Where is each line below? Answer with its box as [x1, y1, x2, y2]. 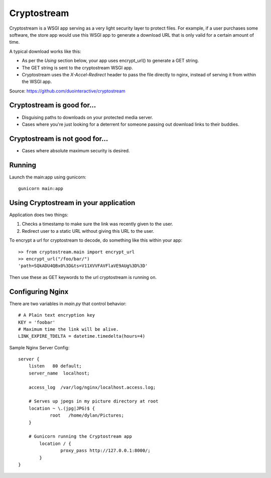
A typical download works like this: [9, 48, 81, 54]
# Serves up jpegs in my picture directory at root [28, 399, 159, 404]
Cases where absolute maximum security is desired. [22, 147, 130, 153]
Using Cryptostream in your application [9, 199, 135, 207]
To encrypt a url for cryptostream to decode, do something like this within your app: [9, 237, 183, 243]
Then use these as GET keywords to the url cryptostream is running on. [9, 274, 157, 280]
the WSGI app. [22, 78, 52, 85]
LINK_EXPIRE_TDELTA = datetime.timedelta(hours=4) [18, 333, 146, 339]
